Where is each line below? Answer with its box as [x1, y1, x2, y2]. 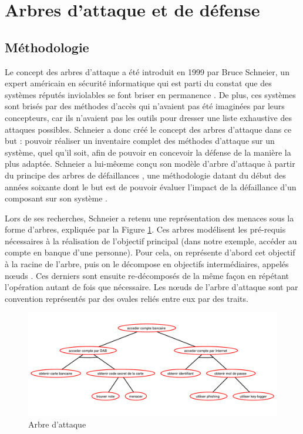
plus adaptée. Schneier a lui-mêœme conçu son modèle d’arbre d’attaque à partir [5, 157, 295, 170]
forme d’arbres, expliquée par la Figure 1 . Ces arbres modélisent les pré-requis [5, 223, 286, 235]
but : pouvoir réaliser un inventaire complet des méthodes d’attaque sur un [5, 134, 275, 147]
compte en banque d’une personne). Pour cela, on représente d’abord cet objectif [5, 246, 295, 258]
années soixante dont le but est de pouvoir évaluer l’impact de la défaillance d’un [5, 180, 297, 193]
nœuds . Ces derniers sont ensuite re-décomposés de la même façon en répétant [5, 269, 289, 281]
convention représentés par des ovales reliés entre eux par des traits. [5, 292, 248, 304]
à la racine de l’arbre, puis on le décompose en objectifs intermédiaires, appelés [5, 258, 289, 270]
